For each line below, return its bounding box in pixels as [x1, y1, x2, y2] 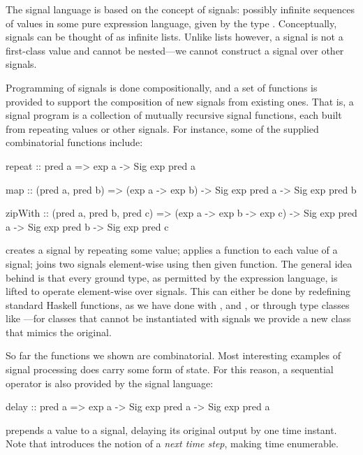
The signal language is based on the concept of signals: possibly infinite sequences [6, 2, 355, 16]
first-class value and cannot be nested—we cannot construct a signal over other [6, 43, 344, 57]
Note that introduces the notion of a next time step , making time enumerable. [6, 436, 339, 451]
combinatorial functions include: [6, 135, 143, 150]
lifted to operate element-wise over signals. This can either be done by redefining [6, 284, 350, 298]
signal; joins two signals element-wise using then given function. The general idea [6, 256, 353, 270]
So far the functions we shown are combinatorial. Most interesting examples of [6, 348, 341, 363]
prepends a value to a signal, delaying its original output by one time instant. [6, 422, 337, 437]
